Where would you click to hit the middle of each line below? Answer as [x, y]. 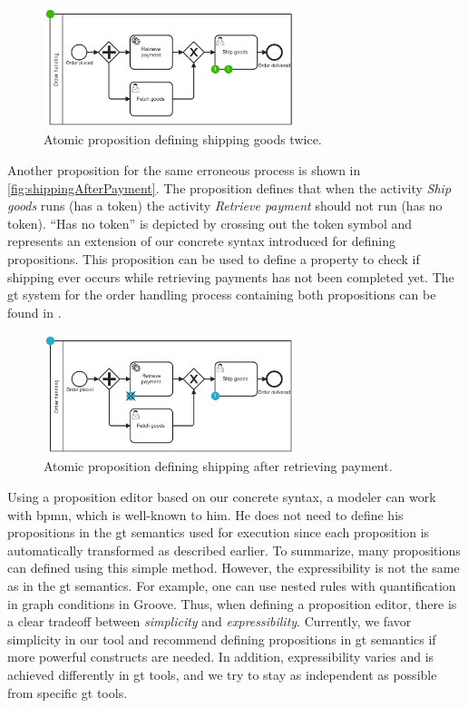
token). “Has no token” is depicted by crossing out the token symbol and [210, 223]
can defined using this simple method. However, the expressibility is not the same [234, 568]
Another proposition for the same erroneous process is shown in [184, 170]
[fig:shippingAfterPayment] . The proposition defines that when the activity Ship [229, 187]
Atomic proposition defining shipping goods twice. [183, 139]
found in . [34, 312]
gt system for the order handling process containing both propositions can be [222, 295]
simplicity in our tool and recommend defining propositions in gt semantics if [222, 639]
